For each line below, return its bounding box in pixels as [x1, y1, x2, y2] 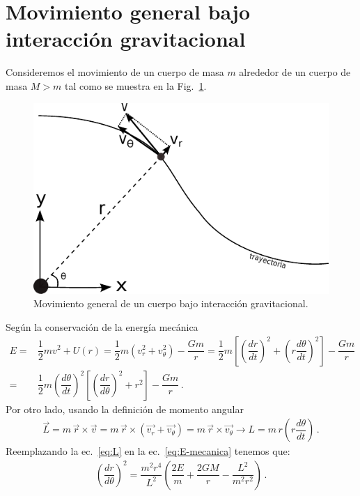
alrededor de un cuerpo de [239, 65, 351, 79]
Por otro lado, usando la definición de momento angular [6, 401, 244, 416]
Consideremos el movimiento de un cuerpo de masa [6, 65, 224, 79]
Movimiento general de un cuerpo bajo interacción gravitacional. [33, 296, 308, 311]
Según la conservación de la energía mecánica [6, 319, 198, 334]
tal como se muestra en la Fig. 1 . [65, 78, 207, 93]
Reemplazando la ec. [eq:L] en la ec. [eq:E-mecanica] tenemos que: [6, 444, 290, 458]
